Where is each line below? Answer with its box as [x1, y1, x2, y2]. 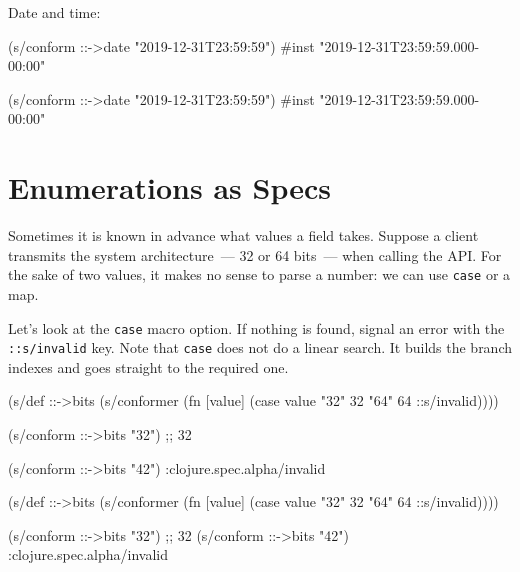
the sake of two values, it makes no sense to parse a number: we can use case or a [8, 264, 511, 285]
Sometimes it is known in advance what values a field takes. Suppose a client [8, 225, 479, 246]
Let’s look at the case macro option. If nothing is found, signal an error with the [8, 317, 505, 338]
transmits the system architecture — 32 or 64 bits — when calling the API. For [8, 244, 502, 265]
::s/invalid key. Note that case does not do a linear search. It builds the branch [8, 337, 513, 358]
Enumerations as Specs [8, 167, 331, 208]
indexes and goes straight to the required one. [8, 356, 289, 377]
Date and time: [8, 2, 101, 22]
